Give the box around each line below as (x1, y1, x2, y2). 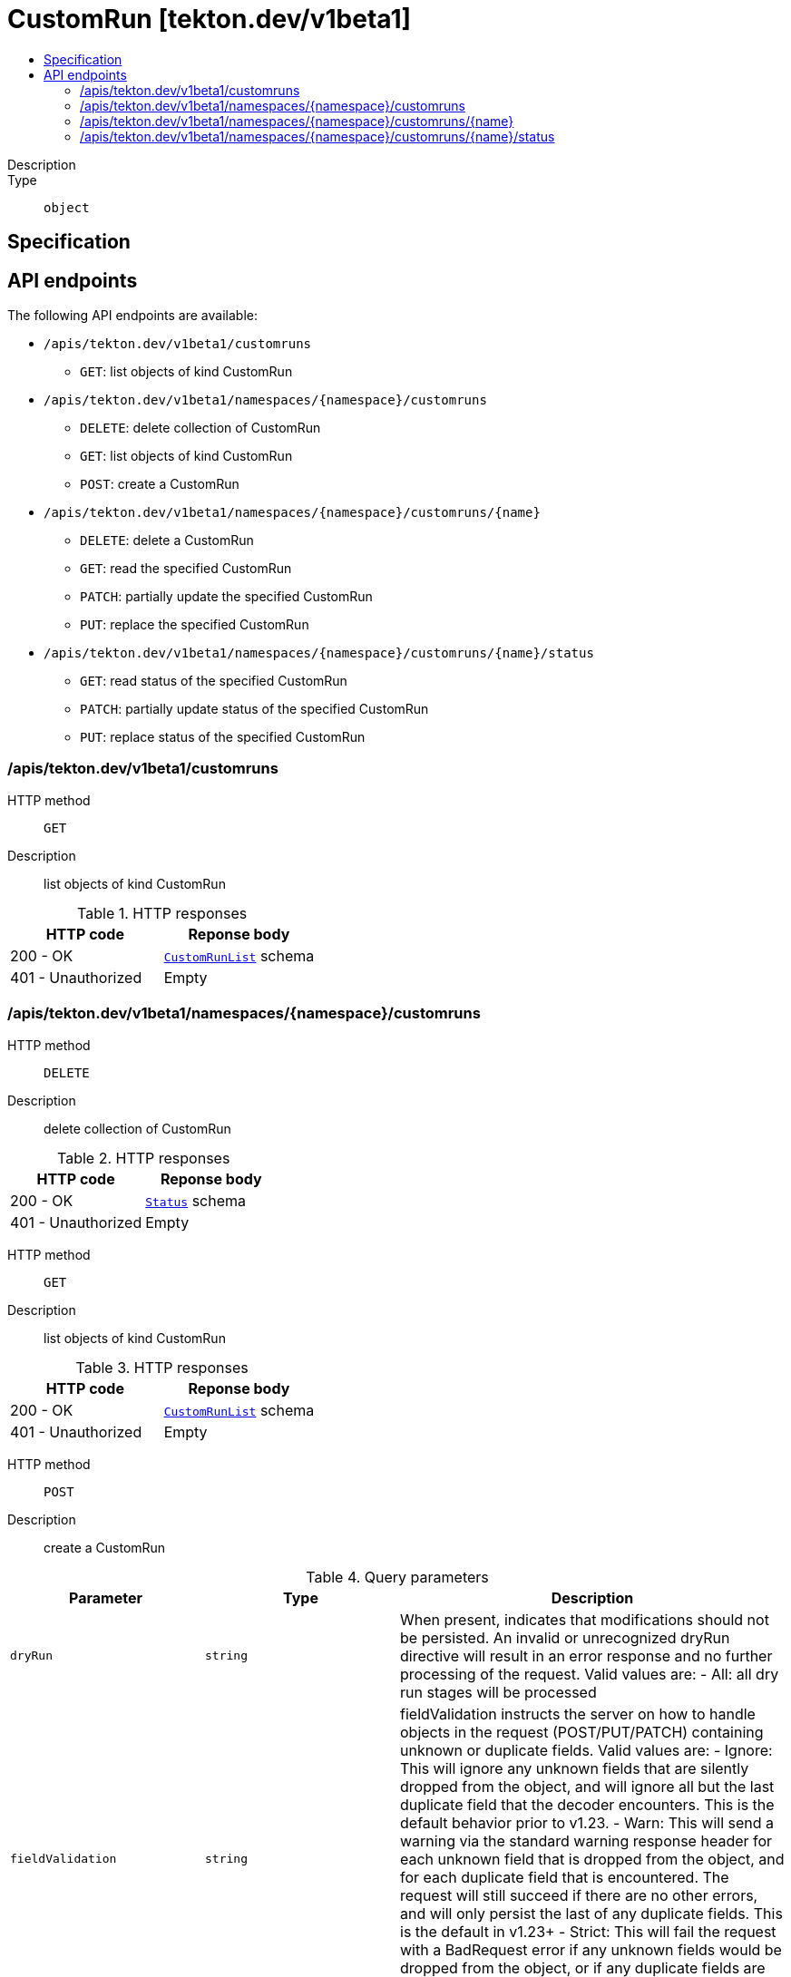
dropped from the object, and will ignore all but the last (400, 1777, 775, 1796)
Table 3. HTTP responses (75, 1358, 249, 1377)
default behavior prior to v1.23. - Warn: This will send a (400, 1813, 775, 1832)
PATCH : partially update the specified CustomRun (80, 589, 373, 605)
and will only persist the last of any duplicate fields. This (400, 1904, 783, 1923)
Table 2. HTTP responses (56, 1148, 230, 1167)
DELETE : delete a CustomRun (80, 532, 254, 549)
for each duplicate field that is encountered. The (400, 1867, 729, 1886)
